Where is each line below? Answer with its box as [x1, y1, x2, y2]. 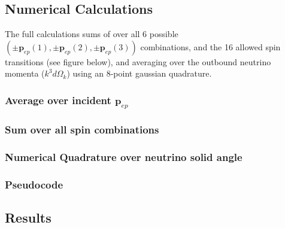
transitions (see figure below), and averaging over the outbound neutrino [5, 55, 271, 68]
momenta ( [5, 67, 45, 80]
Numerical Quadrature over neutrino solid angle [5, 149, 242, 164]
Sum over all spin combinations [5, 122, 159, 137]
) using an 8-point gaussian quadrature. [66, 67, 212, 80]
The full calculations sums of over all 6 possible [5, 28, 178, 40]
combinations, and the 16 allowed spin [140, 40, 281, 53]
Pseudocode [5, 177, 63, 191]
